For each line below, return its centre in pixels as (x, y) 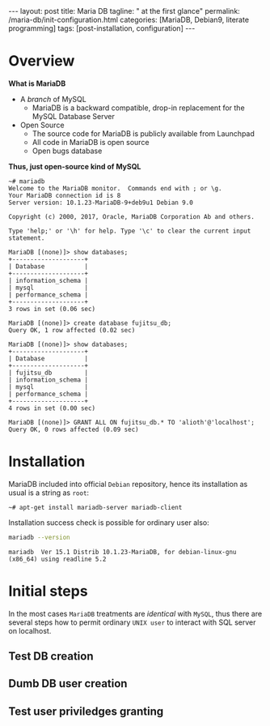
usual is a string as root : (49, 493)
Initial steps (48, 591)
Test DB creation (51, 657)
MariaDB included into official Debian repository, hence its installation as (128, 484)
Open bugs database (67, 151)
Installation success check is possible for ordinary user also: (109, 522)
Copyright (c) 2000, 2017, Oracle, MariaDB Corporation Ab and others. (131, 216)
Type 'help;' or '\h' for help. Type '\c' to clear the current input (130, 231)
